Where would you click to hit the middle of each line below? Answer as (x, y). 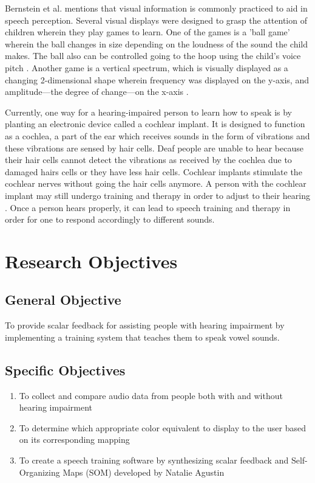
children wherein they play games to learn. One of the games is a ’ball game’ (147, 32)
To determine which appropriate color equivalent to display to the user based (162, 427)
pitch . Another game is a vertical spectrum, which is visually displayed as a (147, 67)
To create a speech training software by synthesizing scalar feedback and (154, 460)
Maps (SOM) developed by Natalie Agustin (144, 472)
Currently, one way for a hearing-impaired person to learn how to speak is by (149, 112)
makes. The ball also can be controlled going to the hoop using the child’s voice (153, 56)
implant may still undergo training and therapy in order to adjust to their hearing (157, 195)
